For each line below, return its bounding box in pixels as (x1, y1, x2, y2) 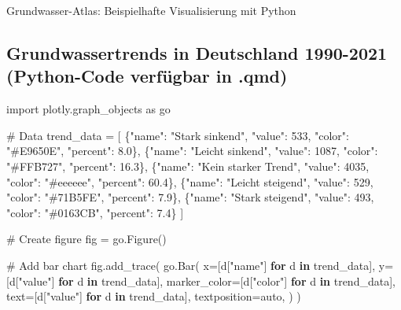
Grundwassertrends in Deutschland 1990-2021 (6, 40, 388, 65)
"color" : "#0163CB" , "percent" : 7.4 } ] (6, 204, 184, 220)
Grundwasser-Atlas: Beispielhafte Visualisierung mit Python (6, 2, 296, 18)
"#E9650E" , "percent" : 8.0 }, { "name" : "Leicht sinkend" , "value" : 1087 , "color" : (6, 142, 378, 159)
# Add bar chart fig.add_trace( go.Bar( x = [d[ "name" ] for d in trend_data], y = (6, 256, 394, 273)
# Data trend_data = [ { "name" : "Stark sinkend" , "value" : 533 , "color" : (6, 127, 349, 143)
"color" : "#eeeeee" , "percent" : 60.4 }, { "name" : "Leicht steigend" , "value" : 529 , (6, 173, 373, 190)
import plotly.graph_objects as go (6, 101, 171, 117)
